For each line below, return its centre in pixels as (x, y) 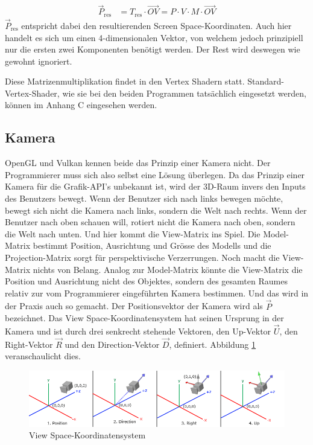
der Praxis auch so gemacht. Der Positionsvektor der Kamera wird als (134, 306)
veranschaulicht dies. (43, 356)
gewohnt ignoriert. (39, 61)
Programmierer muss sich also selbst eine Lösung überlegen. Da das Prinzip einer (155, 174)
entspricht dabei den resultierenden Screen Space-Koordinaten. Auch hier (156, 25)
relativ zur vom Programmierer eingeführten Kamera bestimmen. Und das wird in (157, 293)
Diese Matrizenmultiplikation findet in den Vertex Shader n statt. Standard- (145, 81)
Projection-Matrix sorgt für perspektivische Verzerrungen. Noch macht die (142, 258)
